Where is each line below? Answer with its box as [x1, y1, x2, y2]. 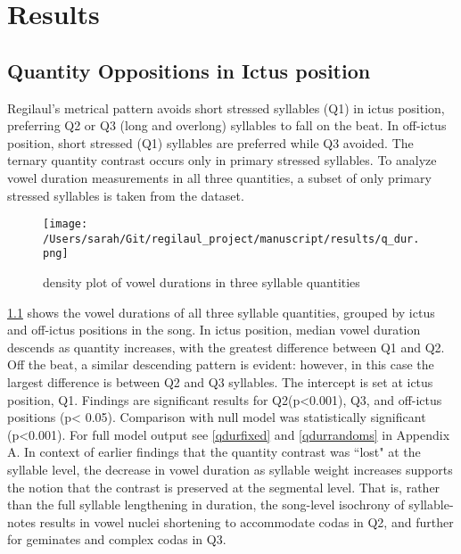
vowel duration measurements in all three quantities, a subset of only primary [7, 168, 432, 186]
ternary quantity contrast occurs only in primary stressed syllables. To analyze [7, 151, 437, 170]
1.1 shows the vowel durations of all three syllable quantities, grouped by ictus [7, 302, 435, 321]
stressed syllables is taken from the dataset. [7, 186, 244, 204]
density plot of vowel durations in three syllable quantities [43, 273, 360, 292]
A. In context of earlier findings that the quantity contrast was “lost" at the [7, 442, 421, 461]
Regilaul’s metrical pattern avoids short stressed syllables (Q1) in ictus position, [7, 98, 445, 117]
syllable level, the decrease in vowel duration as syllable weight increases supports [7, 460, 453, 479]
